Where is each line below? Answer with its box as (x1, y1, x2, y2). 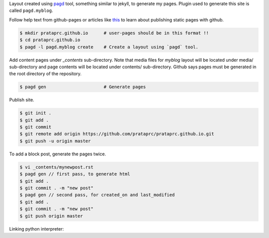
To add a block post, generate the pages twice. (9, 151, 107, 157)
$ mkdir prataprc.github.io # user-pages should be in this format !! (19, 30, 209, 36)
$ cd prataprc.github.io (19, 37, 81, 43)
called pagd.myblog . (9, 7, 53, 13)
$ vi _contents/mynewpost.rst (19, 164, 94, 170)
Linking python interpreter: (9, 226, 64, 232)
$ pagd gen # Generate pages (19, 84, 146, 90)
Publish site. (9, 97, 34, 103)
